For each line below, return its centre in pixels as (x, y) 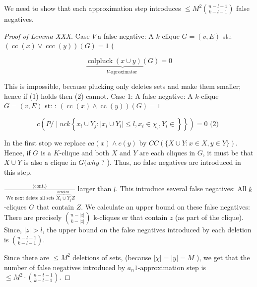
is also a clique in (50, 162)
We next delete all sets (30, 198)
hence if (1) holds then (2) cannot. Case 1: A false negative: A (98, 96)
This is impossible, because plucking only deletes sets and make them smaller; (123, 86)
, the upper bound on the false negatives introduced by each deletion (147, 230)
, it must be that (228, 152)
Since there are (27, 257)
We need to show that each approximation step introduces (93, 8)
